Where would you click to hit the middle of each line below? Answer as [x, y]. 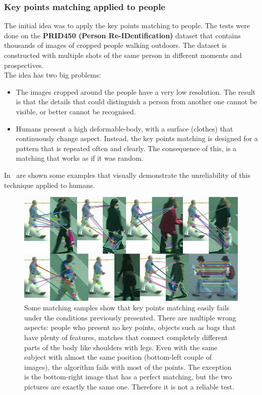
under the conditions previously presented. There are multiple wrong [130, 317]
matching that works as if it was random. [80, 158]
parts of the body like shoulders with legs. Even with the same [121, 347]
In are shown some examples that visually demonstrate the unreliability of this [127, 175]
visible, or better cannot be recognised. [76, 111]
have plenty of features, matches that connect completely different [126, 337]
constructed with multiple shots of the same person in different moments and [123, 55]
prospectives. [24, 65]
